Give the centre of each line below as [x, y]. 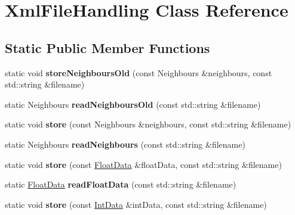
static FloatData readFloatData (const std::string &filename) [121, 184]
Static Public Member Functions [107, 47]
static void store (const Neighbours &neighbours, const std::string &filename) [148, 124]
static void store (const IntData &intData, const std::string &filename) [136, 204]
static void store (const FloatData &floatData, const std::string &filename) [143, 164]
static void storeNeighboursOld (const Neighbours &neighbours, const [139, 72]
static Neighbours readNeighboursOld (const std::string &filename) [133, 104]
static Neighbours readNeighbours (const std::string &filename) [125, 144]
